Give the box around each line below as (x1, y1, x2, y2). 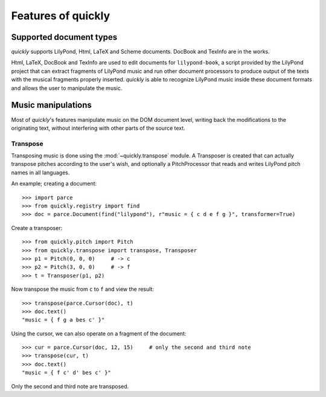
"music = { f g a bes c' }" (22, 317, 105, 323)
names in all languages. (11, 169, 70, 176)
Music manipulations (11, 100, 92, 110)
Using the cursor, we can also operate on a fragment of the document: (11, 329, 187, 337)
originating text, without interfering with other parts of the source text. (11, 124, 185, 132)
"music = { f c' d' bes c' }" (22, 369, 112, 376)
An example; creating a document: (11, 180, 97, 187)
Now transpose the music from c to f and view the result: (11, 285, 154, 293)
